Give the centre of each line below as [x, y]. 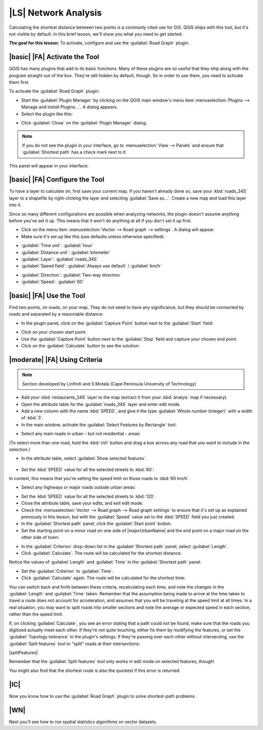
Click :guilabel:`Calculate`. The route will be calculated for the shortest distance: [102, 553]
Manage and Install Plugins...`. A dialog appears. [70, 107]
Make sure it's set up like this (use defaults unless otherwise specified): [93, 236]
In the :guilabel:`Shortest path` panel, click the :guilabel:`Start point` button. [97, 524]
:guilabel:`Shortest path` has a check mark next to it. [75, 152]
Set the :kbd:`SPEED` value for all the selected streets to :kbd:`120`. [88, 496]
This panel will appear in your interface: [49, 165]
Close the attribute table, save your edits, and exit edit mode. [82, 503]
